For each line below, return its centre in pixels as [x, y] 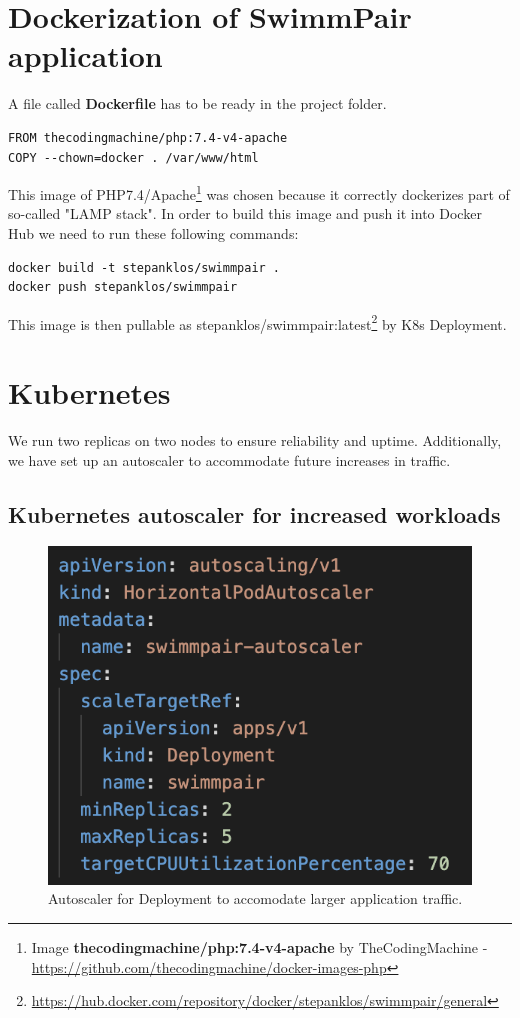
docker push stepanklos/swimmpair [123, 287]
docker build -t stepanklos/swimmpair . [144, 267]
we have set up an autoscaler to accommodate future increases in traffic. [229, 459]
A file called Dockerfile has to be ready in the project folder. [197, 103]
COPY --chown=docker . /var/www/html [133, 157]
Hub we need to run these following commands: [153, 232]
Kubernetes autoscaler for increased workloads [254, 513]
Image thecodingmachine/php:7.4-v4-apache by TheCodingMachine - [259, 946]
